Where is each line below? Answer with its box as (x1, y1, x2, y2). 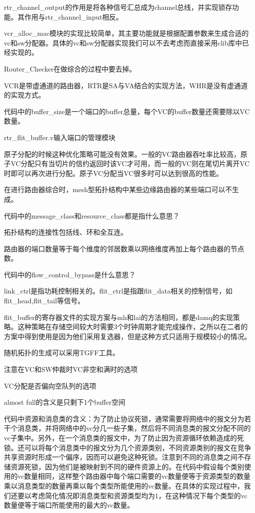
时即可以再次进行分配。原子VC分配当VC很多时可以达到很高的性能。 (4, 168, 223, 178)
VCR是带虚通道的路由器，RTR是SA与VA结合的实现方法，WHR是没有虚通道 (4, 80, 248, 90)
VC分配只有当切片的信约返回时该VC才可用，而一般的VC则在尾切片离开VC (10, 158, 250, 169)
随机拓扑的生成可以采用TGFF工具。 (4, 347, 120, 358)
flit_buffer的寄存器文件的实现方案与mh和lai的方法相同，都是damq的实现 (4, 312, 233, 322)
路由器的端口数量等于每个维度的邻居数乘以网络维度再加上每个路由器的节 (4, 243, 237, 253)
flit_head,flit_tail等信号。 (4, 295, 85, 306)
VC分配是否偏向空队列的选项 (4, 380, 97, 391)
